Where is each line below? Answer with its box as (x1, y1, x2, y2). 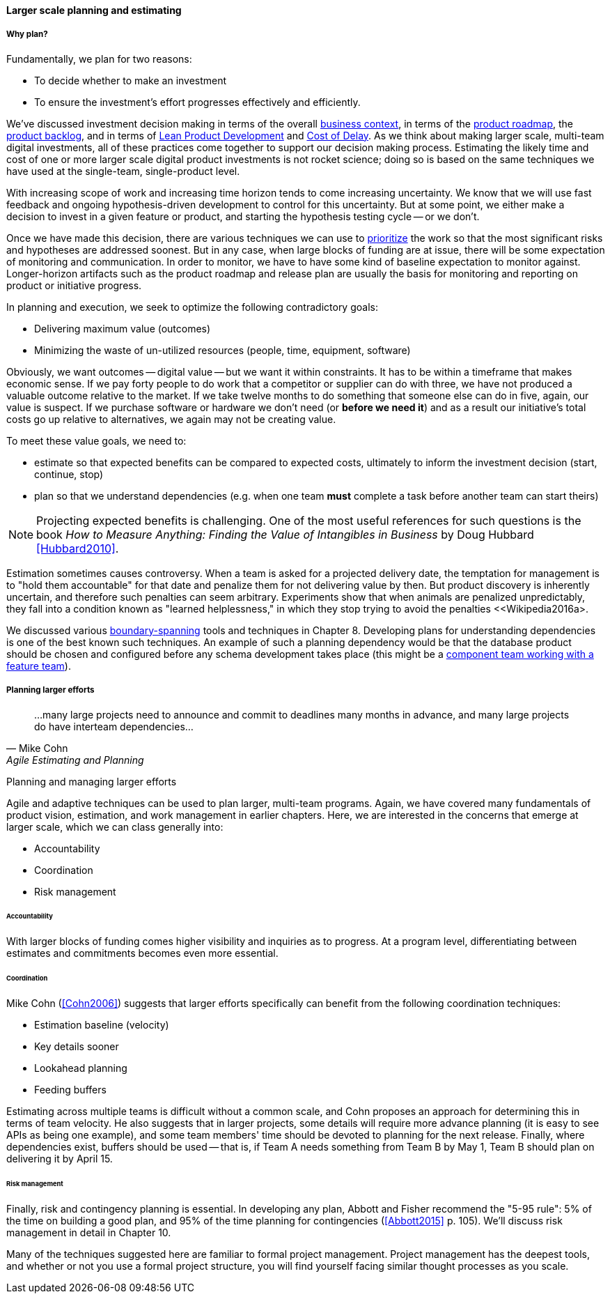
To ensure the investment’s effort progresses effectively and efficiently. (34, 95, 361, 108)
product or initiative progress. (6, 279, 142, 291)
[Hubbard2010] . (36, 541, 119, 555)
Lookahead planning (34, 1061, 127, 1074)
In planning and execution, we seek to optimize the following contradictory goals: (6, 300, 378, 313)
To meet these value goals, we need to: (6, 434, 187, 447)
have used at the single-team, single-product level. (6, 164, 240, 177)
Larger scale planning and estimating (6, 4, 182, 16)
